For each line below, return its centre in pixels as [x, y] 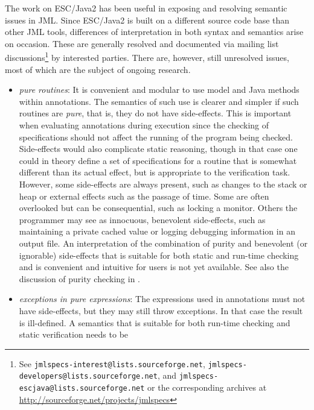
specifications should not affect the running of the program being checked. [156, 137]
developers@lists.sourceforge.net [88, 377]
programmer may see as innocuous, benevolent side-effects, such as [142, 219]
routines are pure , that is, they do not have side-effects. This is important [155, 113]
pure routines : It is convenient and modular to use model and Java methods [159, 90]
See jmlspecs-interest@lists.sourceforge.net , [112, 363]
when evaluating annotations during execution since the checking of [144, 125]
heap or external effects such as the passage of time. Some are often [144, 196]
